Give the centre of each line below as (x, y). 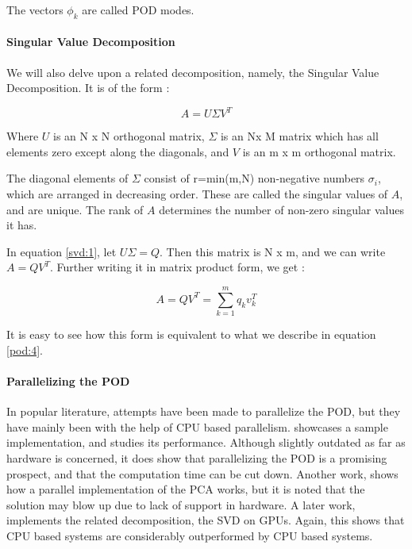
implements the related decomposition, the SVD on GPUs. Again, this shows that (206, 520)
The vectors (35, 10)
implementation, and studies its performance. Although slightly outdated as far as (206, 442)
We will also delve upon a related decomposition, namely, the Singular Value (193, 72)
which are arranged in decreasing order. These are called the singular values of (197, 194)
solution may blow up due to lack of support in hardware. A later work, (181, 504)
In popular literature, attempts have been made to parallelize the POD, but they (204, 411)
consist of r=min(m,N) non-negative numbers (254, 178)
